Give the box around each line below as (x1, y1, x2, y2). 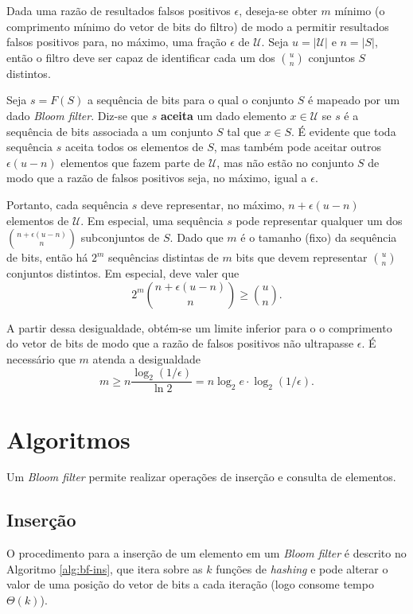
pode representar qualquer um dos (236, 212, 403, 228)
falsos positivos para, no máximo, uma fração (6, 33, 227, 50)
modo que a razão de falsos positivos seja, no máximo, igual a (6, 169, 307, 186)
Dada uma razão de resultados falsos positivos (6, 2, 231, 18)
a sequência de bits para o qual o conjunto (87, 91, 294, 108)
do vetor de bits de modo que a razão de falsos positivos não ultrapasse (6, 335, 354, 352)
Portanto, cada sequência (6, 196, 129, 212)
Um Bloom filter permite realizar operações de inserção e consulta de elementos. (6, 468, 396, 485)
